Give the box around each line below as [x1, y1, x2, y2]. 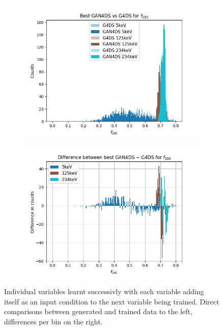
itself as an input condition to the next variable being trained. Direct [4, 296, 219, 307]
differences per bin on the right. [4, 316, 103, 326]
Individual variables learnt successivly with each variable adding [4, 286, 204, 297]
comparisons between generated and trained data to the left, [4, 306, 192, 317]
